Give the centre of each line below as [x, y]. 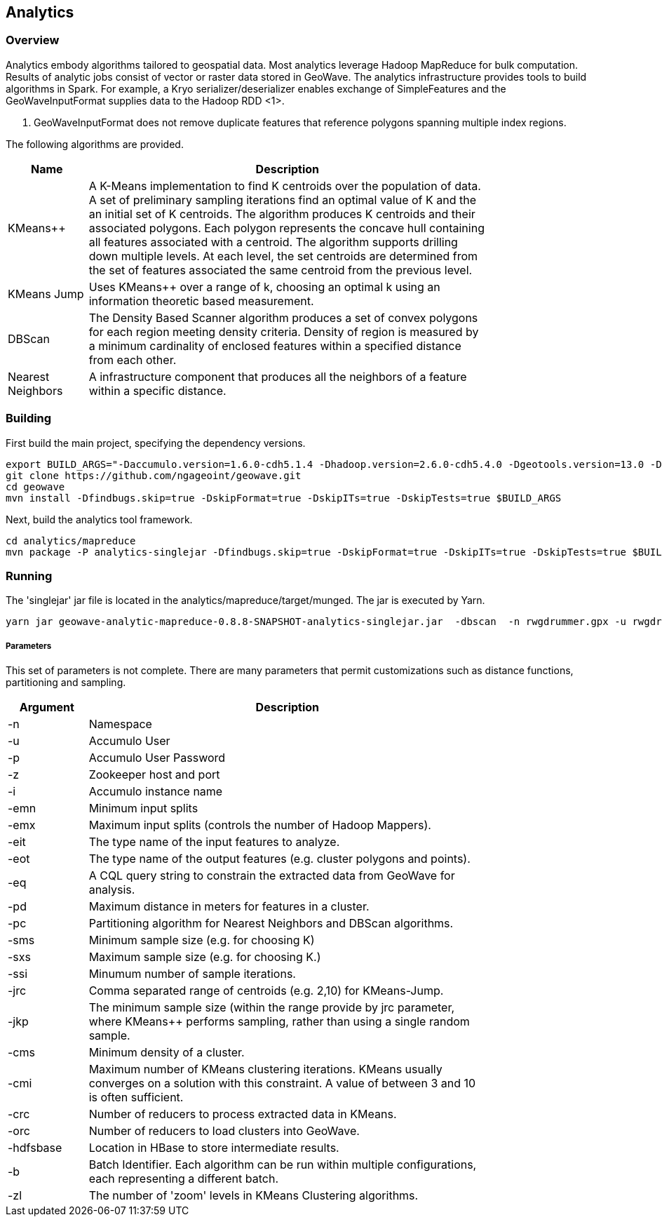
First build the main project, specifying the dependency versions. [156, 443]
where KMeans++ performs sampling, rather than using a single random [279, 1022]
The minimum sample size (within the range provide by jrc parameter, [272, 1008]
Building [29, 418]
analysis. [112, 890]
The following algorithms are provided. [95, 144]
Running [29, 576]
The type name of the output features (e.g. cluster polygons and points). [279, 859]
